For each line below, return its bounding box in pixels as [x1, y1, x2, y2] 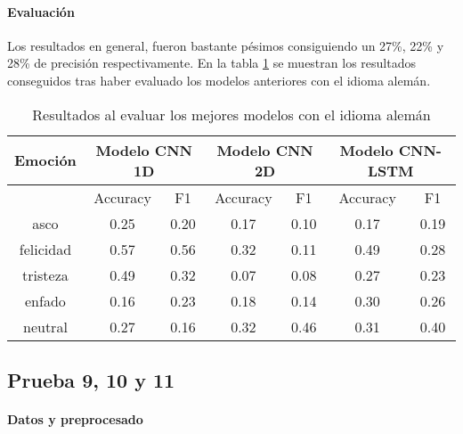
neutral [23, 315, 68, 337]
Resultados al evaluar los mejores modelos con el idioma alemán [32, 103, 431, 125]
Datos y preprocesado [7, 409, 143, 428]
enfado [25, 290, 66, 311]
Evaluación [7, 2, 75, 20]
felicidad [19, 238, 72, 259]
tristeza [22, 264, 69, 285]
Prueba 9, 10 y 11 [7, 365, 175, 393]
